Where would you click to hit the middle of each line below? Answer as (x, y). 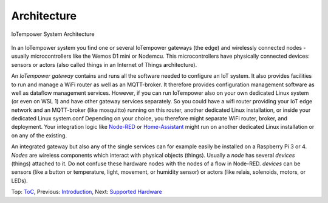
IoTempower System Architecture (53, 34)
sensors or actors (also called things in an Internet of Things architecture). (104, 64)
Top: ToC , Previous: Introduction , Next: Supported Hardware (87, 192)
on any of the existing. (39, 135)
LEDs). (19, 181)
